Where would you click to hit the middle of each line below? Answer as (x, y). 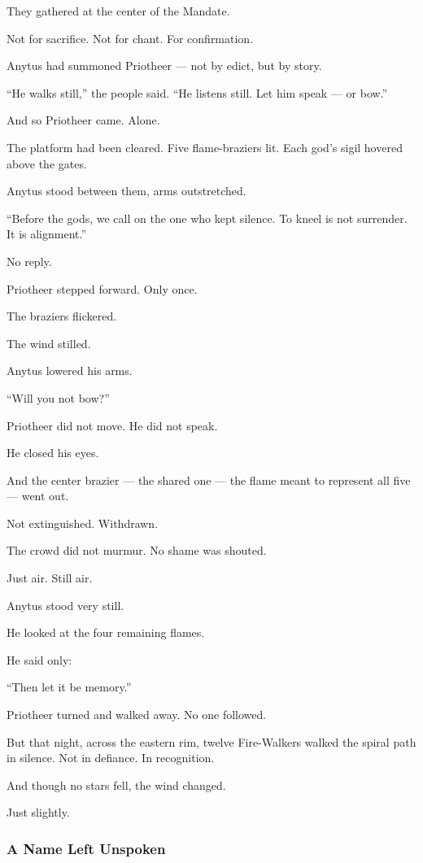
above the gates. (47, 163)
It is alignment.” (47, 234)
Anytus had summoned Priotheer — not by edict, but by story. (164, 65)
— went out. (38, 496)
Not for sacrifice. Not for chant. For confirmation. (130, 38)
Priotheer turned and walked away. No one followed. (137, 715)
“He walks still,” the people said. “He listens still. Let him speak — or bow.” (197, 92)
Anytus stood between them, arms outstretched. (126, 191)
